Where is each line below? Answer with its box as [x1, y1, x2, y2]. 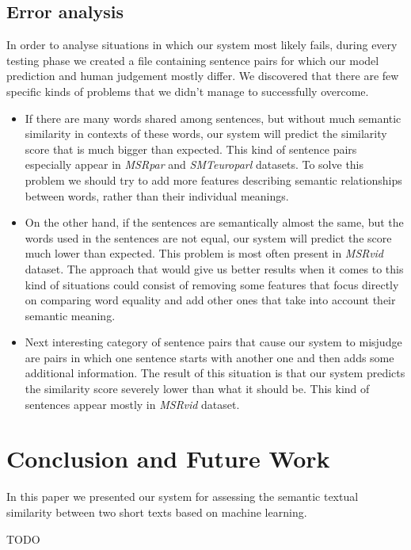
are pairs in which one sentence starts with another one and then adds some [25, 349, 394, 365]
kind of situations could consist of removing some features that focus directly [25, 276, 399, 292]
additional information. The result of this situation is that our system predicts [25, 365, 405, 381]
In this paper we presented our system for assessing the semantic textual [6, 488, 359, 505]
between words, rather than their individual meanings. [25, 187, 289, 204]
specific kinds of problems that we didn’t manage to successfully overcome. [6, 82, 369, 99]
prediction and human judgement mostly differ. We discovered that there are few [6, 67, 399, 84]
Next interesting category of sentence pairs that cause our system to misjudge [25, 334, 402, 350]
